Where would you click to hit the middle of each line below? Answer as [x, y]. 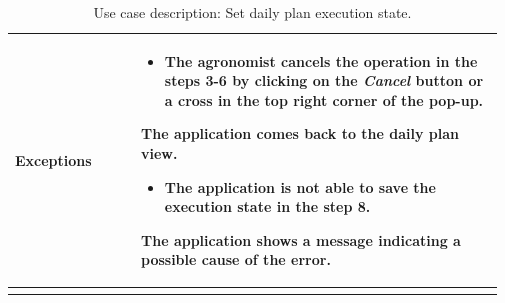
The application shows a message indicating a [301, 239]
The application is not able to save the [300, 186]
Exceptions [53, 159]
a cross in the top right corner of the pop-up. [324, 99]
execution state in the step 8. [267, 206]
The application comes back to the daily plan [300, 133]
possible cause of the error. [236, 259]
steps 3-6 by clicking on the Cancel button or [324, 80]
